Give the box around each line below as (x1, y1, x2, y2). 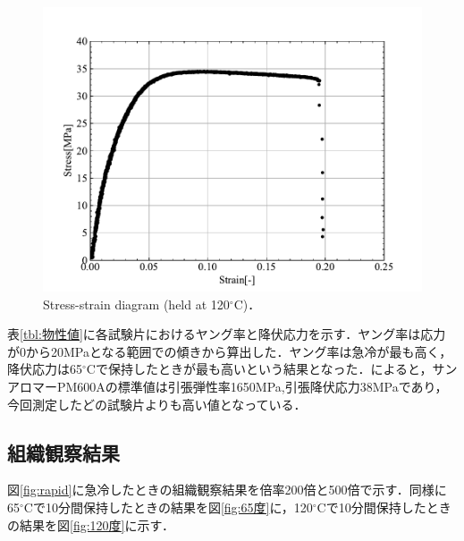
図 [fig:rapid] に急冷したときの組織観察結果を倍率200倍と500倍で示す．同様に (7, 480, 447, 499)
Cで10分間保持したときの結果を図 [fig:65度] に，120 (23, 497, 313, 516)
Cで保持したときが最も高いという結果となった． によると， (86, 359, 433, 378)
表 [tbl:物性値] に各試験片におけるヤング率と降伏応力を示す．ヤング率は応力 (7, 325, 446, 343)
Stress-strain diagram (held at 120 (43, 294, 230, 313)
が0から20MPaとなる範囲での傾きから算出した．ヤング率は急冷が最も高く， (7, 342, 452, 360)
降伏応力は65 (7, 359, 82, 378)
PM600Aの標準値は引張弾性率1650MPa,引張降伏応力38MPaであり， (56, 376, 448, 395)
